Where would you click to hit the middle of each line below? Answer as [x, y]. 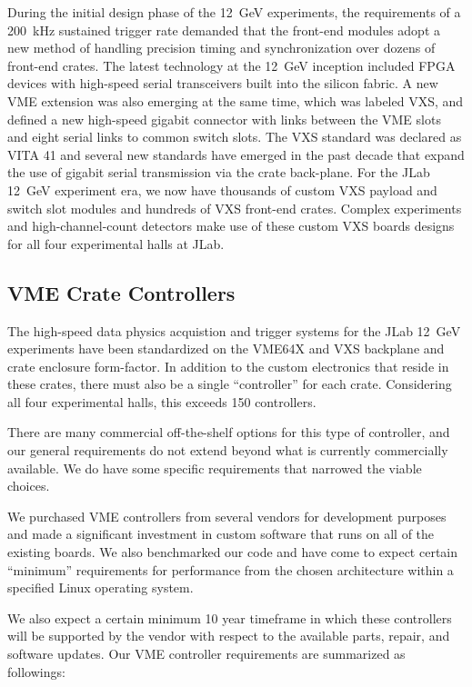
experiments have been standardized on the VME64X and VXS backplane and [226, 348]
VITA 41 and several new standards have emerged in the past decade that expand [236, 154]
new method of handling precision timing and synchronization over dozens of [221, 48]
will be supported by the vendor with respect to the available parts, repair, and [229, 636]
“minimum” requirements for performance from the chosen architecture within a [231, 569]
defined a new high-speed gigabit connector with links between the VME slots [224, 119]
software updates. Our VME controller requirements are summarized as [206, 654]
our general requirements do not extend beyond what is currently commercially [228, 450]
